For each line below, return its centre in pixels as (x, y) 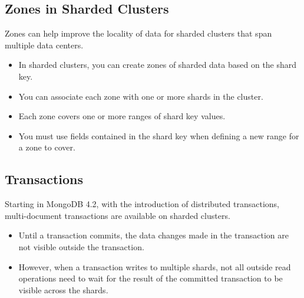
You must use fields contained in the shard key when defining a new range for (159, 135)
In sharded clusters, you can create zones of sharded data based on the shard (158, 65)
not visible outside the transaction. (81, 246)
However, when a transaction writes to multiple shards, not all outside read (155, 266)
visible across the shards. (63, 289)
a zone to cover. (47, 147)
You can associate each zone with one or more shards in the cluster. (141, 96)
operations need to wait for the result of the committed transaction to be (151, 278)
